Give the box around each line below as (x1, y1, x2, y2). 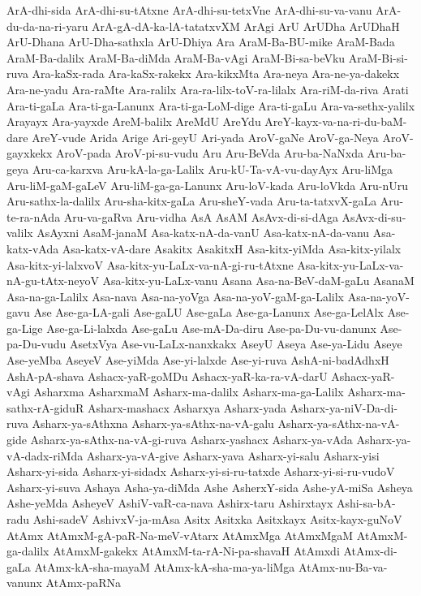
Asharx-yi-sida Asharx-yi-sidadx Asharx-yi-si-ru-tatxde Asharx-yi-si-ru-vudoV (6, 463, 395, 480)
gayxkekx (6, 145, 53, 162)
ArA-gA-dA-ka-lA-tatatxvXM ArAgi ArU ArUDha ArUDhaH (92, 17, 400, 34)
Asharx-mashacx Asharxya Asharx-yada (87, 399, 286, 416)
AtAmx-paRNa (45, 574, 121, 591)
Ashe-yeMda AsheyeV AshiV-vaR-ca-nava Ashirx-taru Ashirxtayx (6, 495, 333, 512)
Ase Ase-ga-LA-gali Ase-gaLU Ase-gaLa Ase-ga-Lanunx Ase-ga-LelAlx (33, 304, 384, 321)
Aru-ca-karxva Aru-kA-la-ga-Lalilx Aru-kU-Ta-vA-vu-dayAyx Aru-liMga (32, 160, 393, 177)
